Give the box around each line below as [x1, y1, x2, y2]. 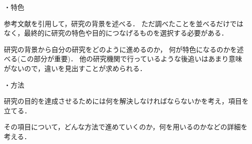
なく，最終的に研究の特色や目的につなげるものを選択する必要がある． [4, 28, 228, 38]
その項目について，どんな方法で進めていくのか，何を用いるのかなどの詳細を [4, 122, 248, 132]
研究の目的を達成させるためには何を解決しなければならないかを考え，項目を [4, 96, 249, 106]
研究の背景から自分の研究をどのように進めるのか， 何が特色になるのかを [4, 44, 237, 54]
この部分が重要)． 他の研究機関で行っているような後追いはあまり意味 [20, 54, 242, 64]
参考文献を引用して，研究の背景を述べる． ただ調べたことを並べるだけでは [4, 18, 244, 28]
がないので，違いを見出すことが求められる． [4, 63, 147, 73]
